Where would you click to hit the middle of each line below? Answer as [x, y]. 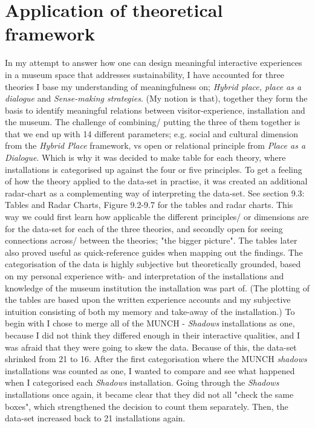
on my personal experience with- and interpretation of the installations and [145, 276]
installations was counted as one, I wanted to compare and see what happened [150, 370]
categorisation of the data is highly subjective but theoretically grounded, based [153, 264]
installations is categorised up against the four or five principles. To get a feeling [154, 169]
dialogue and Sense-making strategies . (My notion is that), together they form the [156, 98]
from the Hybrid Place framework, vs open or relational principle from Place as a [155, 145]
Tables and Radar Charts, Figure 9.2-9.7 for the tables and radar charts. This [149, 205]
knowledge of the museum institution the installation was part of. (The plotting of [157, 287]
